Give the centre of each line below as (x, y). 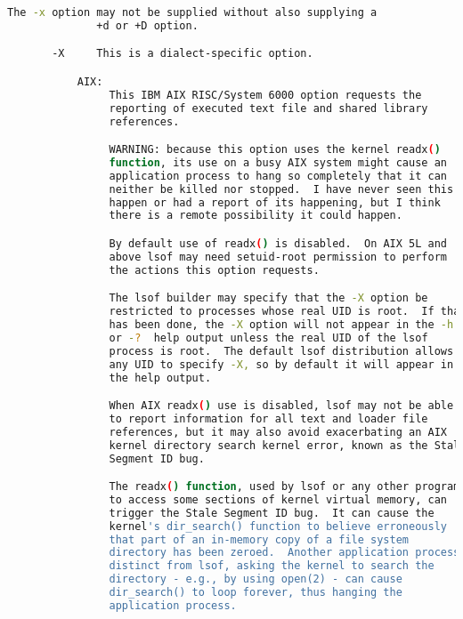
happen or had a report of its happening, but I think (275, 202)
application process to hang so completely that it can (278, 176)
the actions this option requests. (214, 270)
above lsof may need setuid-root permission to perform (278, 257)
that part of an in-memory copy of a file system (259, 539)
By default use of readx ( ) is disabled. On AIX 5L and (278, 244)
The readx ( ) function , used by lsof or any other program (284, 487)
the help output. (160, 378)
